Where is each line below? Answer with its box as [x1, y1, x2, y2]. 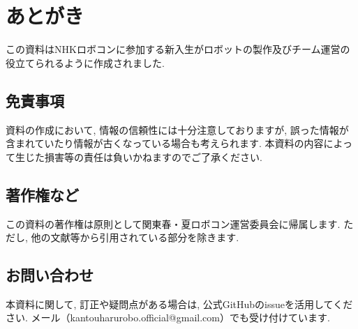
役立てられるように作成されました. [6, 55, 165, 70]
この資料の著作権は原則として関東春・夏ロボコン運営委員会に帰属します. [6, 216, 341, 231]
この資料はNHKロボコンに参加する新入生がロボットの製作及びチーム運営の [6, 42, 350, 56]
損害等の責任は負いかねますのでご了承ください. [44, 149, 262, 164]
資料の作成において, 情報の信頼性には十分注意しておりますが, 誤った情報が [6, 122, 349, 137]
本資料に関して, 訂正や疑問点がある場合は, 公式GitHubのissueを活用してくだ [6, 296, 353, 311]
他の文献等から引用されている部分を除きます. [31, 230, 239, 245]
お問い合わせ [6, 264, 94, 286]
